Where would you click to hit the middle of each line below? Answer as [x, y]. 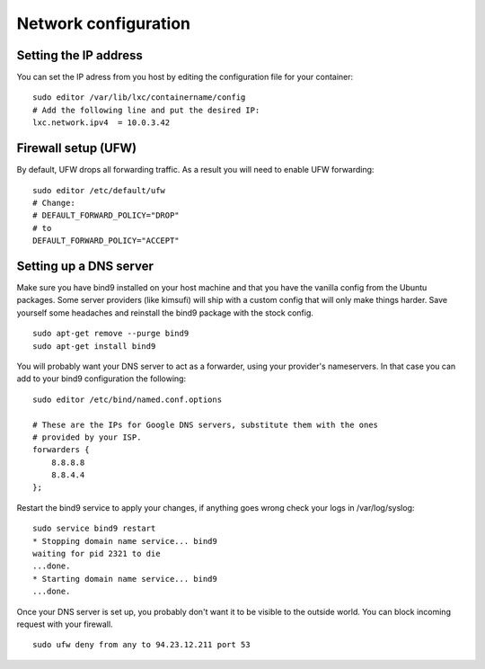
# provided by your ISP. [87, 437]
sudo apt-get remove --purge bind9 [111, 334]
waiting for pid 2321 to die [97, 554]
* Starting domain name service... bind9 [125, 579]
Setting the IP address [79, 55]
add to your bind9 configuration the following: [101, 379]
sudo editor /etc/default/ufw [99, 190]
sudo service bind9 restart [94, 529]
